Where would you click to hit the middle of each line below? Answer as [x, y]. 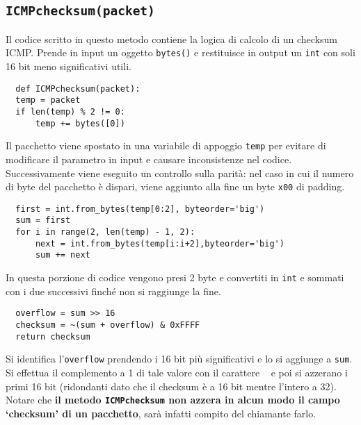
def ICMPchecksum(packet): [78, 89]
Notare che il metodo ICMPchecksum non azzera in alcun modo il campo [173, 400]
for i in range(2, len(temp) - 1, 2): [105, 232]
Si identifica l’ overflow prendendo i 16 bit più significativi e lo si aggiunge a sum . [179, 359]
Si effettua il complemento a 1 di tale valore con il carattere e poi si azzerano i [177, 372]
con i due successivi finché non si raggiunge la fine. [113, 291]
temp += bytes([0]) [80, 123]
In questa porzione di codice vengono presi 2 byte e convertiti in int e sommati [175, 277]
